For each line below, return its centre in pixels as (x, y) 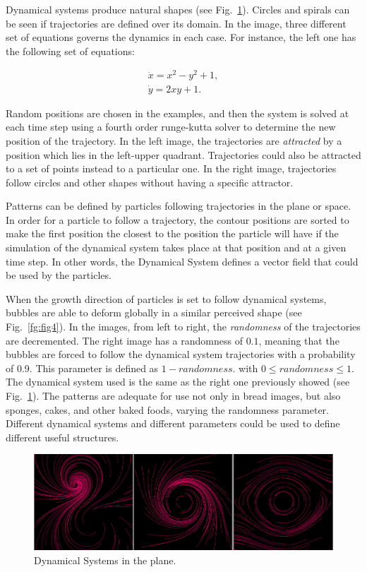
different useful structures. (62, 437)
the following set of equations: (70, 50)
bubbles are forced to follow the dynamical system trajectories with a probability (181, 354)
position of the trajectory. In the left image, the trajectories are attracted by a (174, 140)
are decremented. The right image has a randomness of (124, 340)
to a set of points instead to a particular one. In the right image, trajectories (171, 168)
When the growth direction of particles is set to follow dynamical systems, (166, 298)
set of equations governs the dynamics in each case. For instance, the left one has (181, 37)
